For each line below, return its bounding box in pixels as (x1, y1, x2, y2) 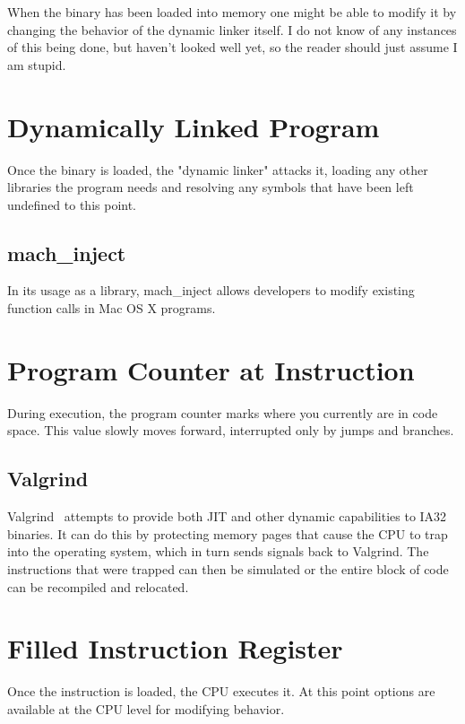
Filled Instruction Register (7, 630, 343, 667)
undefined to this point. (7, 195, 137, 214)
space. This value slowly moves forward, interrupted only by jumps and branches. (7, 421, 454, 440)
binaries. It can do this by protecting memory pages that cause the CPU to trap (7, 524, 448, 543)
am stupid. (7, 55, 66, 74)
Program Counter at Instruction (7, 351, 415, 388)
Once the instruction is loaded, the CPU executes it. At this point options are (7, 682, 435, 701)
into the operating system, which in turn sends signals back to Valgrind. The (7, 542, 429, 561)
